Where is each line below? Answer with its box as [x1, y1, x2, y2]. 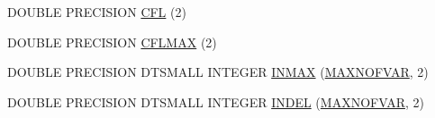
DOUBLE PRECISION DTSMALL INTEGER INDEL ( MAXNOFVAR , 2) [7, 92, 424, 111]
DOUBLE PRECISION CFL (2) [7, 3, 186, 21]
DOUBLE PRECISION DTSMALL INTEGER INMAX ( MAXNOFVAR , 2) [7, 63, 429, 81]
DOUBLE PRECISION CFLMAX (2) [7, 32, 217, 51]
